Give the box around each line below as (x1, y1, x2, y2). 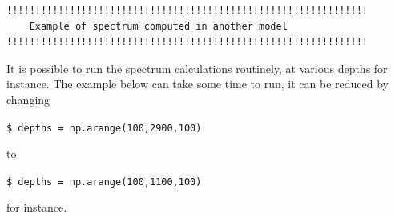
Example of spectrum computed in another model (29, 20, 288, 32)
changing (6, 91, 50, 107)
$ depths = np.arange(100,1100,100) (6, 176, 202, 188)
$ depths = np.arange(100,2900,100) (6, 122, 202, 134)
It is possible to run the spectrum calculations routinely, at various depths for (6, 59, 388, 76)
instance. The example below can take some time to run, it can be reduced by (6, 75, 389, 92)
